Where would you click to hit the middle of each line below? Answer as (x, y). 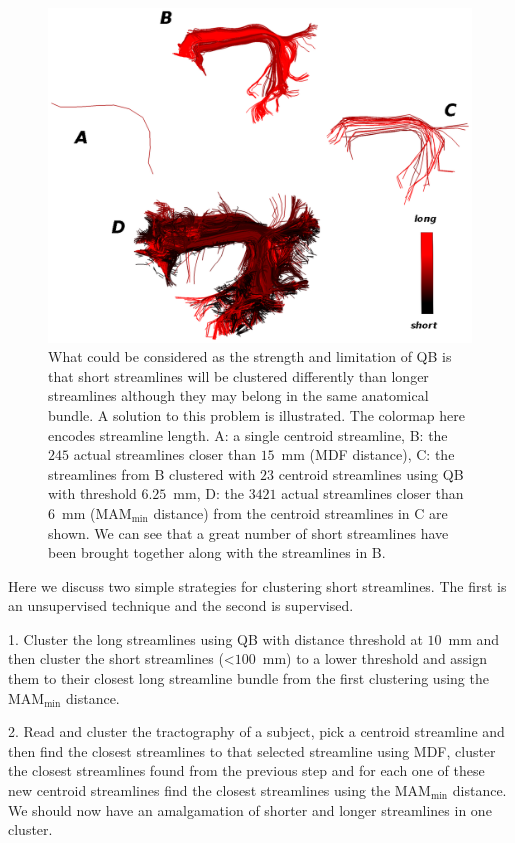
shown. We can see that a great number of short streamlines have (248, 532)
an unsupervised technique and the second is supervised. (181, 605)
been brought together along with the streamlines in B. (217, 552)
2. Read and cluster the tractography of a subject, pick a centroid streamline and (256, 731)
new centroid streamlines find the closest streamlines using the (199, 790)
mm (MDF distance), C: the (368, 454)
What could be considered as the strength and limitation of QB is (250, 356)
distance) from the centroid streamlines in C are (300, 512)
